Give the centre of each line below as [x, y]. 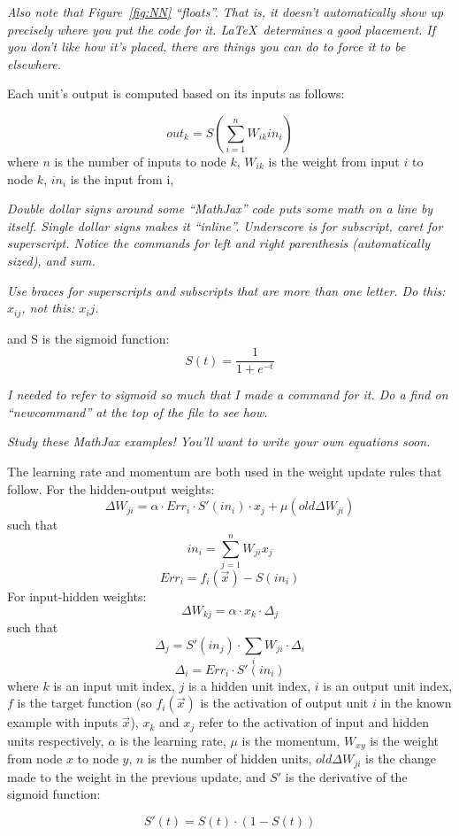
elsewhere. [34, 63]
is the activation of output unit [284, 703]
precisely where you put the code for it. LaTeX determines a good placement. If [222, 29]
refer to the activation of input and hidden [314, 722]
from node [35, 759]
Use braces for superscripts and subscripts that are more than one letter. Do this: [226, 290]
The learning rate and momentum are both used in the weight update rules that [225, 472]
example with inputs [62, 722]
